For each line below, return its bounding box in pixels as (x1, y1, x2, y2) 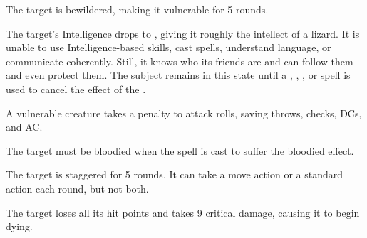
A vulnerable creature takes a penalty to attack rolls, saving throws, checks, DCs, (6, 105, 362, 120)
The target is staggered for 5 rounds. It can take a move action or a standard (6, 167, 343, 182)
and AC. (6, 119, 43, 134)
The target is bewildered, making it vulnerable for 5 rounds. (6, 2, 269, 16)
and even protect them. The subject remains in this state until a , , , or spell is (6, 67, 351, 82)
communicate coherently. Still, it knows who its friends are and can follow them (6, 53, 353, 68)
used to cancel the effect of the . (6, 81, 146, 96)
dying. (6, 219, 33, 234)
